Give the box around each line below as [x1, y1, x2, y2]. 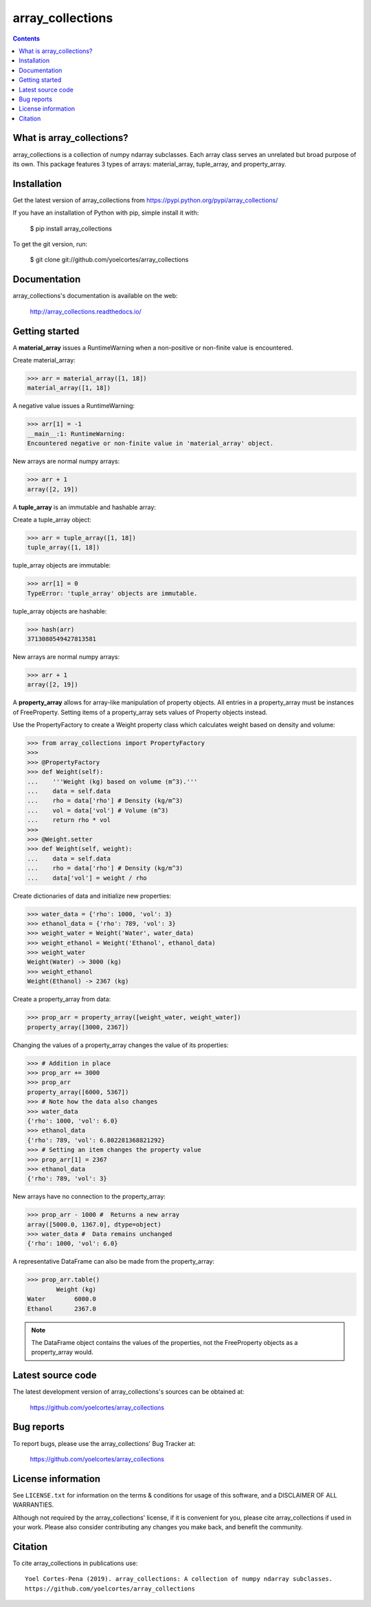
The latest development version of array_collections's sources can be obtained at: [12, 1388, 245, 1396]
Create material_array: [12, 356, 76, 365]
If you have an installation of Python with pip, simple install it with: [12, 208, 199, 217]
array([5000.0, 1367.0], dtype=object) [27, 1220, 161, 1228]
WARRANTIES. [12, 1500, 54, 1509]
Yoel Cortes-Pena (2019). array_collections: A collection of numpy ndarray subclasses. [25, 1575, 333, 1583]
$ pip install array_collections [30, 224, 113, 233]
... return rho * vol [27, 816, 111, 824]
